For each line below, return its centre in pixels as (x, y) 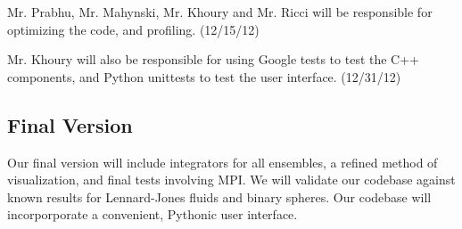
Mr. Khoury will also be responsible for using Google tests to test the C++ (214, 59)
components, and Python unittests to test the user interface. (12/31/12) (204, 76)
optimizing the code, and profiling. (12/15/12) (133, 29)
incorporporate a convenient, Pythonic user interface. (153, 214)
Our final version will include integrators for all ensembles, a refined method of (223, 162)
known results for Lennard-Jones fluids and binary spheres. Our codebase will (219, 196)
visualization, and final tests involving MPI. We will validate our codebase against (231, 180)
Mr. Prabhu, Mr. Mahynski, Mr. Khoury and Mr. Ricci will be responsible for (220, 12)
